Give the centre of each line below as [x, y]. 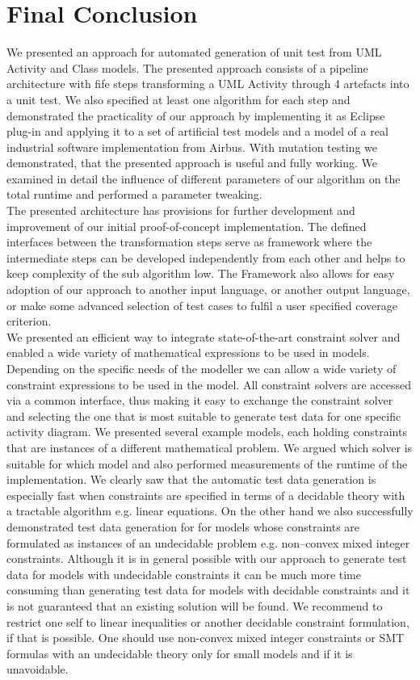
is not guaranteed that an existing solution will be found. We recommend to [195, 605]
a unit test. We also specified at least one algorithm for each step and [178, 99]
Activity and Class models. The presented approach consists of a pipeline [187, 67]
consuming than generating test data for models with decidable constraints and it [208, 590]
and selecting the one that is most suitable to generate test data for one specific [204, 416]
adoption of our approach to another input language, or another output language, [208, 290]
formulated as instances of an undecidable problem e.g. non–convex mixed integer [208, 542]
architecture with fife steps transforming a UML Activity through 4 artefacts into [208, 84]
